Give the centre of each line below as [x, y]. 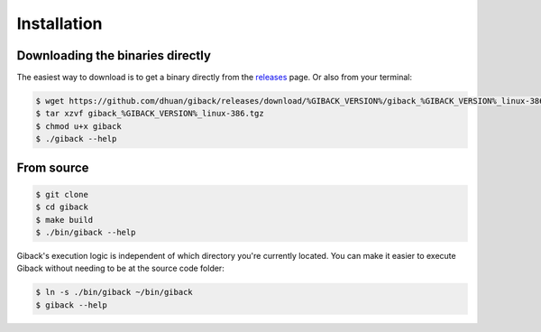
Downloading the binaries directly [114, 55]
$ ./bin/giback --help [86, 232]
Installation [60, 23]
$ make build [64, 220]
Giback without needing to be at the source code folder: [120, 268]
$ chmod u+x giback [78, 126]
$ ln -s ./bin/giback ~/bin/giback [114, 292]
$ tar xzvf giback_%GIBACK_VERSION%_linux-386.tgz [150, 114]
